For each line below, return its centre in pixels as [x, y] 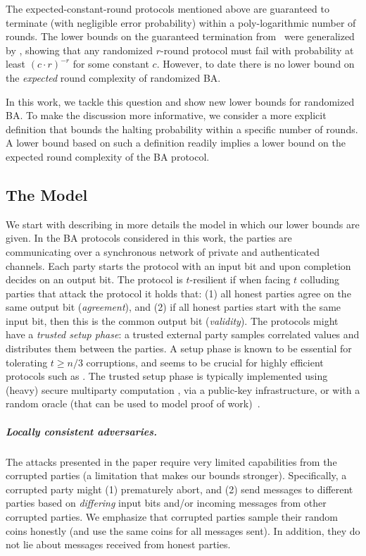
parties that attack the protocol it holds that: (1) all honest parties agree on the [178, 293]
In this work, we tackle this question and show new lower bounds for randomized [180, 101]
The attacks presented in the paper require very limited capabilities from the [171, 461]
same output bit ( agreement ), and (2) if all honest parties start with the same [173, 307]
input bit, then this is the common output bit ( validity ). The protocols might [172, 320]
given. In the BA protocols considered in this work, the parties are [149, 238]
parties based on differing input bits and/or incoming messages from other [166, 503]
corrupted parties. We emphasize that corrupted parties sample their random [172, 516]
